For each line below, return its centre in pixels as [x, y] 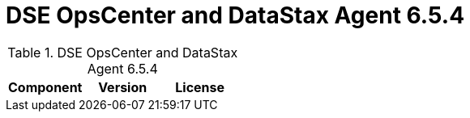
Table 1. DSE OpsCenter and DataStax [123, 52]
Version [123, 87]
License [200, 87]
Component [45, 87]
